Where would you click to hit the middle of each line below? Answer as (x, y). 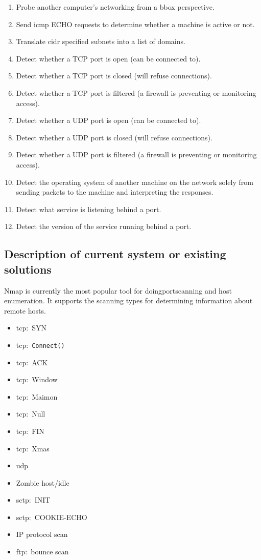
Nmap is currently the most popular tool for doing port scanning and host (118, 290)
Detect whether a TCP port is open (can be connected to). (108, 58)
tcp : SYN (31, 328)
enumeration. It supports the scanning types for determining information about (128, 300)
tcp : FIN (30, 431)
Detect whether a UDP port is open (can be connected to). (109, 120)
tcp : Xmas (33, 448)
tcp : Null (31, 414)
